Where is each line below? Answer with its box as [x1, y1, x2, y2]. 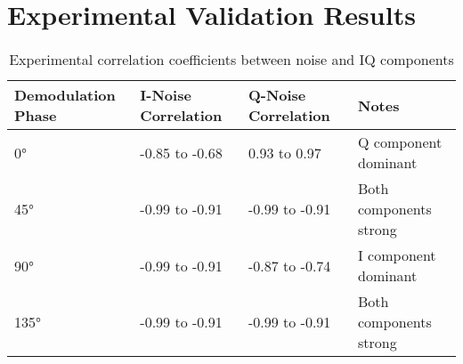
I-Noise [140, 85, 191, 106]
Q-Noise [248, 85, 306, 106]
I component [358, 245, 436, 266]
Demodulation [14, 85, 116, 106]
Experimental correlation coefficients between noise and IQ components [9, 49, 454, 70]
